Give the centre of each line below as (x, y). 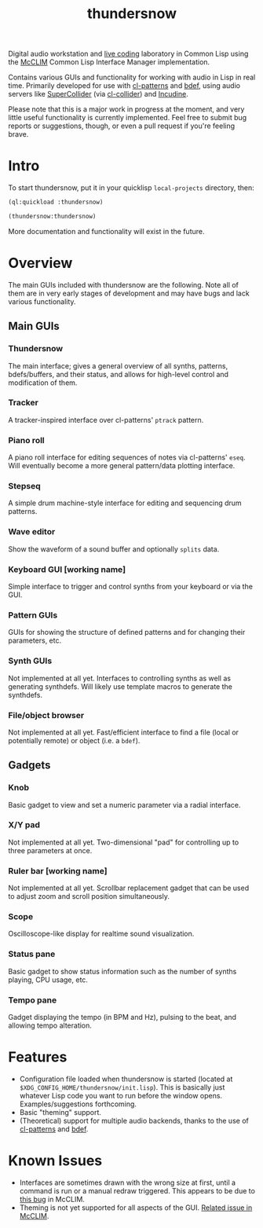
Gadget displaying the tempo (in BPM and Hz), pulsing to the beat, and (122, 1017)
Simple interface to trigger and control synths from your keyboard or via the (131, 586)
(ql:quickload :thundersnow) (56, 202)
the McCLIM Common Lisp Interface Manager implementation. (109, 62)
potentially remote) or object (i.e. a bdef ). (74, 740)
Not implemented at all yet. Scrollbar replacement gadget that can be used (129, 888)
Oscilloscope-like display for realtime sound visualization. (101, 934)
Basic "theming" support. (60, 1112)
